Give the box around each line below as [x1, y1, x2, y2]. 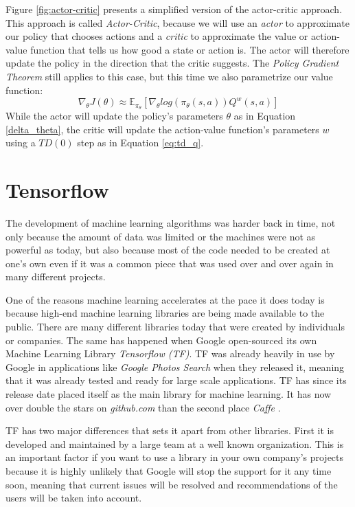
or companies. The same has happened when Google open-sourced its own [5, 333, 317, 347]
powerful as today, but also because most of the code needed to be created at [5, 243, 330, 257]
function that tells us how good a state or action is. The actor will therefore [30, 42, 350, 56]
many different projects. [5, 269, 106, 284]
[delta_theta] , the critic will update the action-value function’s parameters [5, 122, 319, 136]
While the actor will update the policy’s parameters [5, 109, 223, 123]
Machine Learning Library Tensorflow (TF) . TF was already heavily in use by [5, 346, 335, 361]
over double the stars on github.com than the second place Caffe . [5, 400, 281, 414]
